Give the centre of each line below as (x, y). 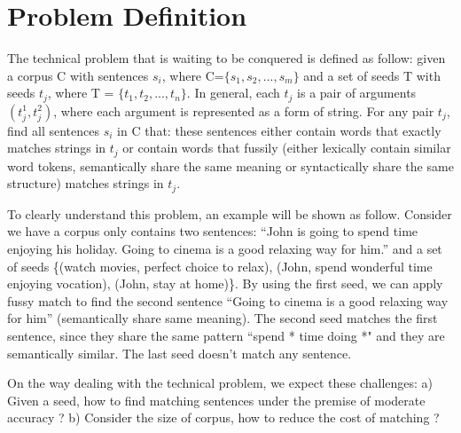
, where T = (81, 93)
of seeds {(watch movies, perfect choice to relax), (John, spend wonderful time (220, 266)
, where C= (193, 75)
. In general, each (233, 93)
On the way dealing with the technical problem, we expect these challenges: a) (220, 383)
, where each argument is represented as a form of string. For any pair (244, 110)
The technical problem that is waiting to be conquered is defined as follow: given (227, 58)
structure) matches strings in (86, 183)
